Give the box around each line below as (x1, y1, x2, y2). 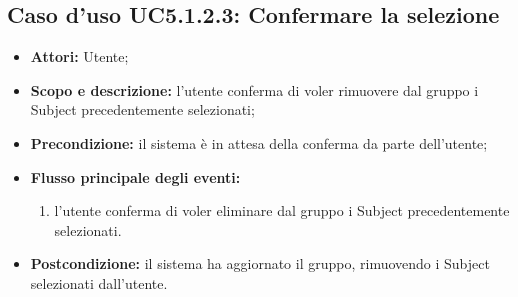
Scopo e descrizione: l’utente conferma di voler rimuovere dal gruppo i (30, 79, 479, 100)
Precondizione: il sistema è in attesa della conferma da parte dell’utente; (30, 132, 488, 153)
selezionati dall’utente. (30, 272, 168, 293)
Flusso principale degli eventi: (30, 166, 241, 187)
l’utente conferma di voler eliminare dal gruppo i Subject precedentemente (54, 200, 510, 221)
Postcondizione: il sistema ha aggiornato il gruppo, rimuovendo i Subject (30, 253, 490, 274)
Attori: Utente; (30, 46, 129, 67)
